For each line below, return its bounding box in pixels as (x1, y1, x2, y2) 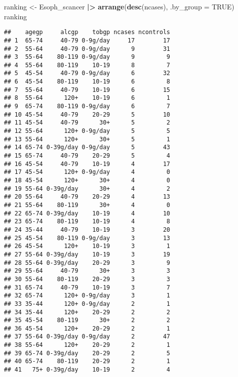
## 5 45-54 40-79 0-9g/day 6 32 (4, 70, 170, 77)
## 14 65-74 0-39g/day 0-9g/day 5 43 (4, 144, 170, 151)
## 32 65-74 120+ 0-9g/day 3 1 (4, 292, 170, 299)
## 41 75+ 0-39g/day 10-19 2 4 (4, 366, 170, 374)
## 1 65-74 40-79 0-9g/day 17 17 (4, 37, 170, 44)
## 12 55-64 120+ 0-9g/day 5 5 (4, 127, 170, 135)
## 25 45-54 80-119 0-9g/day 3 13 (4, 234, 170, 242)
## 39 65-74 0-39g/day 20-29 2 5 (4, 349, 170, 357)
